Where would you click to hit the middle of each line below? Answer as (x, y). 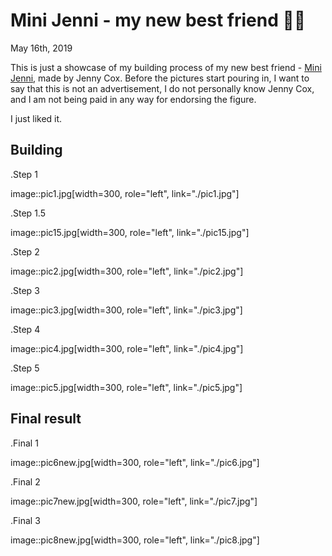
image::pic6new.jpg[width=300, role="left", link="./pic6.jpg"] (135, 462)
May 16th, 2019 (41, 48)
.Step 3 (25, 290)
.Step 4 (25, 329)
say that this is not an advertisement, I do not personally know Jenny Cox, (162, 88)
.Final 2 (25, 481)
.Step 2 (25, 251)
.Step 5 (25, 368)
